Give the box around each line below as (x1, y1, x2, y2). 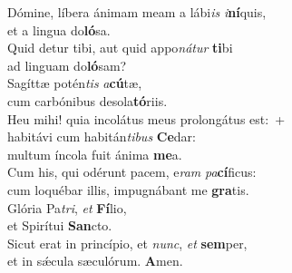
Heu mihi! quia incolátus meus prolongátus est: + (7, 109, 286, 128)
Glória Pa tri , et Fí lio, (7, 198, 127, 217)
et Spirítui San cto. (7, 216, 112, 235)
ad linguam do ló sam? (7, 55, 127, 74)
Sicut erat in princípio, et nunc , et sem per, (7, 233, 248, 252)
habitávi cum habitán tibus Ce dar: (7, 127, 196, 146)
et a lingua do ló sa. (7, 20, 111, 39)
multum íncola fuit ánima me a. (7, 144, 182, 163)
